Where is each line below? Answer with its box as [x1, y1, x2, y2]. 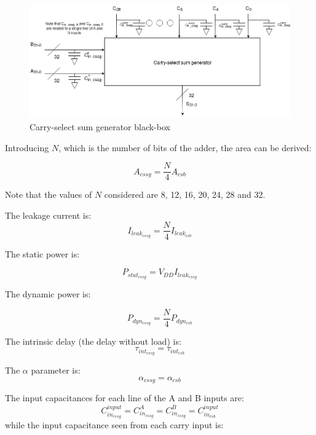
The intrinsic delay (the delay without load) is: [5, 334, 181, 347]
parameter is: [31, 364, 81, 377]
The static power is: [5, 247, 80, 260]
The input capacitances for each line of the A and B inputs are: [5, 391, 244, 404]
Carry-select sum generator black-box [30, 120, 170, 133]
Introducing [5, 141, 49, 154]
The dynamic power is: [5, 288, 91, 300]
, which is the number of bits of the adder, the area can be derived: [58, 141, 312, 154]
